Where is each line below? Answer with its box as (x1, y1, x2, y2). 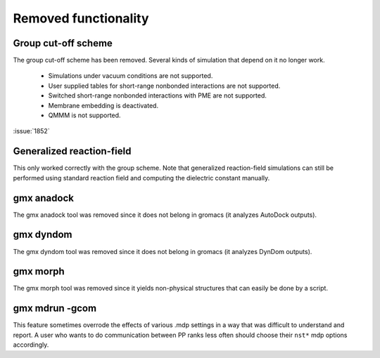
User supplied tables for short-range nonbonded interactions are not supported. (48, 81, 281, 90)
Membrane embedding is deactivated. (48, 101, 158, 110)
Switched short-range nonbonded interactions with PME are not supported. (48, 91, 267, 100)
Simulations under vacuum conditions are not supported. (48, 72, 213, 80)
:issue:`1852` (13, 127, 50, 135)
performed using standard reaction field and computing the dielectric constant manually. (13, 173, 270, 182)
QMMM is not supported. (48, 111, 121, 119)
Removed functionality (13, 11, 149, 26)
